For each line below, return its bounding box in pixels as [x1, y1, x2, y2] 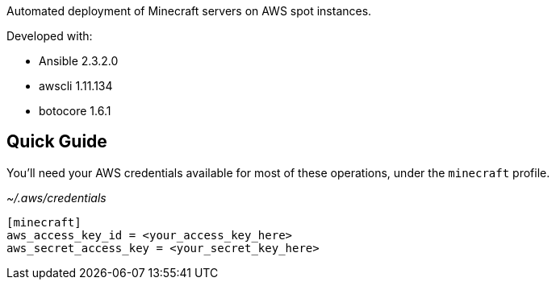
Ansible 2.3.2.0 [39, 54, 119, 68]
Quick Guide [6, 131, 107, 152]
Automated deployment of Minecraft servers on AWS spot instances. [6, 4, 372, 18]
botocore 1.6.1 [39, 104, 111, 118]
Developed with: [6, 29, 93, 43]
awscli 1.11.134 [39, 79, 113, 93]
